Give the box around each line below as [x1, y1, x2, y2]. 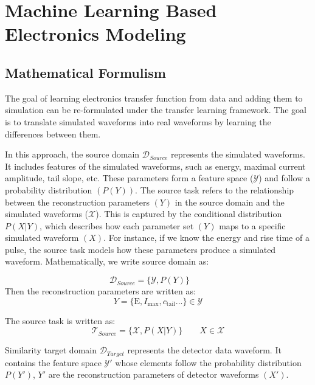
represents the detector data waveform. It [127, 344, 282, 356]
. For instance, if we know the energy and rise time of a [103, 231, 310, 244]
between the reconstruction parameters [5, 195, 150, 208]
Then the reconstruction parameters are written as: [5, 285, 196, 297]
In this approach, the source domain [5, 148, 140, 161]
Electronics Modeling [5, 21, 186, 46]
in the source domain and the [175, 195, 285, 208]
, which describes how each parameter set [40, 219, 194, 232]
